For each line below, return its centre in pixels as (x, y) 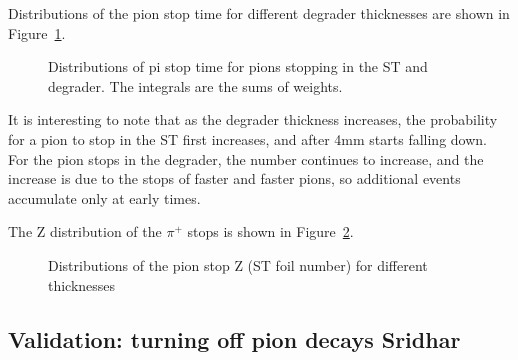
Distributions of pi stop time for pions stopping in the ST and (238, 66)
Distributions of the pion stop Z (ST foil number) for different (238, 264)
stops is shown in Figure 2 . (270, 231)
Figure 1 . (37, 32)
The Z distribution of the (85, 231)
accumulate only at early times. (104, 197)
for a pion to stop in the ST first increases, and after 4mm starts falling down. (247, 138)
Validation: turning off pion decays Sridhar (234, 338)
